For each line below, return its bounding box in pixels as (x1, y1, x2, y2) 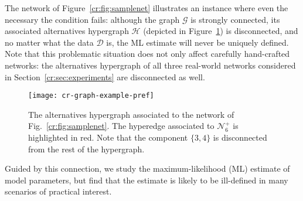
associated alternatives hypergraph (5, 25, 129, 37)
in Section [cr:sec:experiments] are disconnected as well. (5, 70, 205, 83)
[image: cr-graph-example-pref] (28, 91, 154, 100)
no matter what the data (5, 36, 94, 48)
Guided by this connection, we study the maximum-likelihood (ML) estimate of (5, 162, 290, 175)
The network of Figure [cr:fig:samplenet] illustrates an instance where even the (5, 2, 288, 13)
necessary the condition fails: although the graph (5, 13, 180, 25)
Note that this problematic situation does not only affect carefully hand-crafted (5, 47, 290, 60)
